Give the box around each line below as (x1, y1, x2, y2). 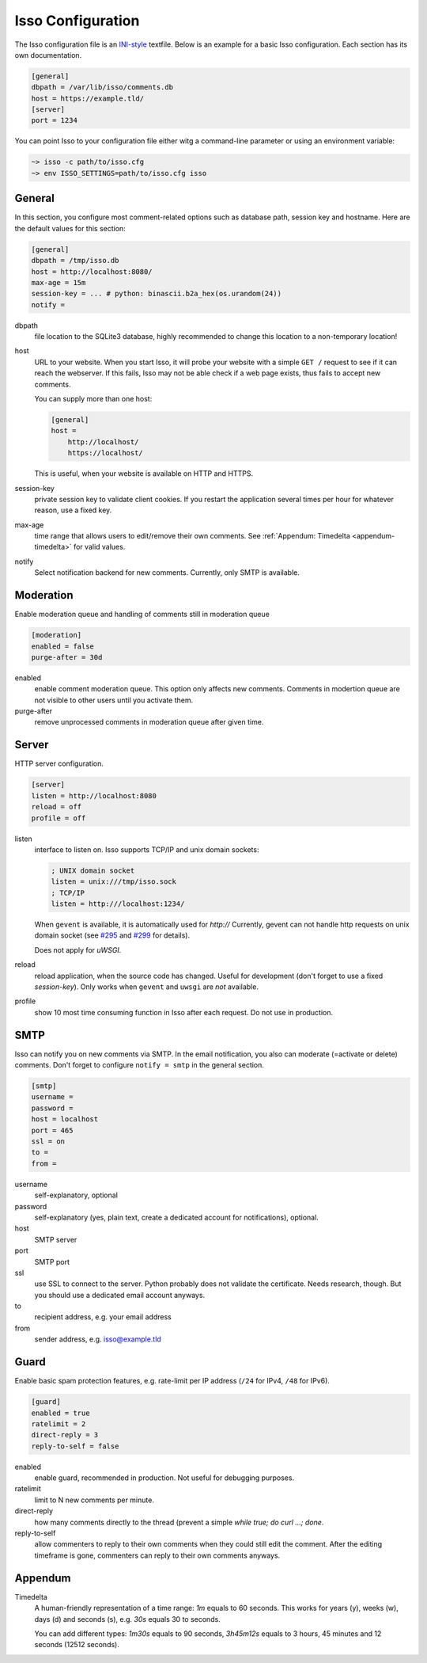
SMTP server (34, 1235, 77, 1244)
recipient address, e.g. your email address (34, 1312, 172, 1322)
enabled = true (31, 1408, 90, 1418)
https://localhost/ (67, 448, 144, 458)
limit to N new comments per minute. (34, 1495, 154, 1505)
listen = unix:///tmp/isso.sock (51, 877, 177, 886)
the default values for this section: (14, 223, 126, 233)
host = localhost (31, 1115, 99, 1124)
